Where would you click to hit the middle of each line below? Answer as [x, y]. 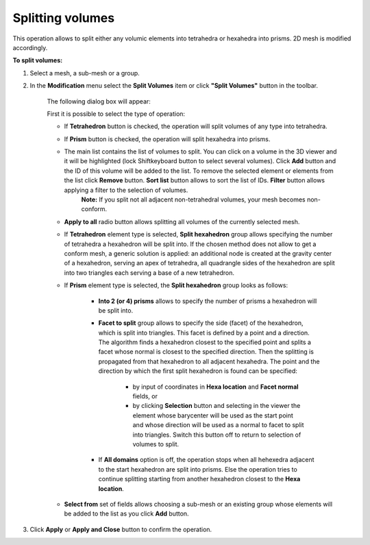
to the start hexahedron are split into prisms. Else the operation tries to [198, 469]
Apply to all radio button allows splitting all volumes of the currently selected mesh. [182, 221]
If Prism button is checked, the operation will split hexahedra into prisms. [167, 139]
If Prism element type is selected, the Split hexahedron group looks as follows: [176, 285]
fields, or [145, 396]
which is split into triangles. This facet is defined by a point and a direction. [204, 332]
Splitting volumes [64, 18]
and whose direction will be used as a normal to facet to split [218, 425]
